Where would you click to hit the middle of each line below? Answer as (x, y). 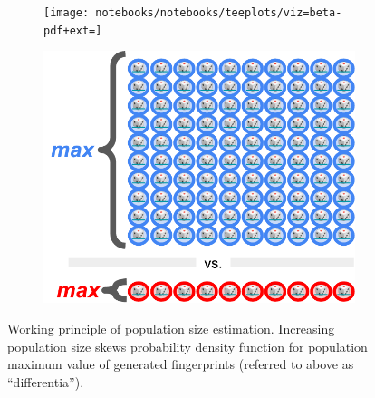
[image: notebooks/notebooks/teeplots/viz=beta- (193, 13)
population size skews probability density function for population (187, 346)
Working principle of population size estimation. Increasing (171, 328)
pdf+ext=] (73, 30)
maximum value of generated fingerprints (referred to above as (181, 364)
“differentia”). (46, 381)
